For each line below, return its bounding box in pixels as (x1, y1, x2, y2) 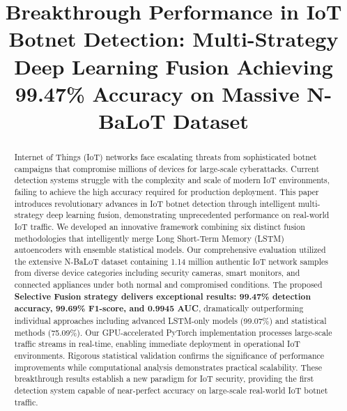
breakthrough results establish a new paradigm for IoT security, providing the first (14, 373, 314, 385)
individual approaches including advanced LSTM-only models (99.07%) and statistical (14, 315, 327, 327)
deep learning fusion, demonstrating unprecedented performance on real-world (46, 209, 330, 221)
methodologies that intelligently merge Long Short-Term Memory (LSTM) (14, 232, 284, 244)
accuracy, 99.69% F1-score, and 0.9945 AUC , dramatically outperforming (14, 302, 304, 315)
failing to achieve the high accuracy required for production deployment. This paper (14, 185, 319, 197)
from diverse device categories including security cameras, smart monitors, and (14, 267, 300, 279)
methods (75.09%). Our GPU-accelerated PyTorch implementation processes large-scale (14, 326, 332, 338)
